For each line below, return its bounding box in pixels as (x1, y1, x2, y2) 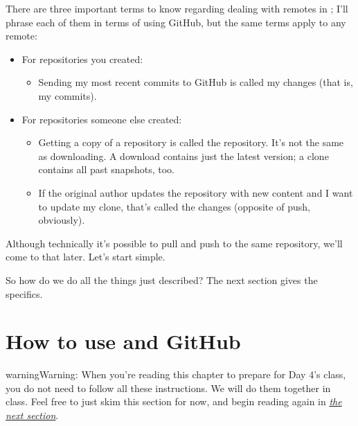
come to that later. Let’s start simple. (6, 249, 165, 264)
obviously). (38, 213, 85, 227)
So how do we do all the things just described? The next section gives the (6, 272, 318, 287)
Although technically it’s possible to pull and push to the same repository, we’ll (6, 236, 343, 250)
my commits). (38, 88, 97, 103)
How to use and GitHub (6, 327, 241, 355)
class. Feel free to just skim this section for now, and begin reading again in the (6, 394, 342, 409)
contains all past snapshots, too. (38, 162, 174, 177)
